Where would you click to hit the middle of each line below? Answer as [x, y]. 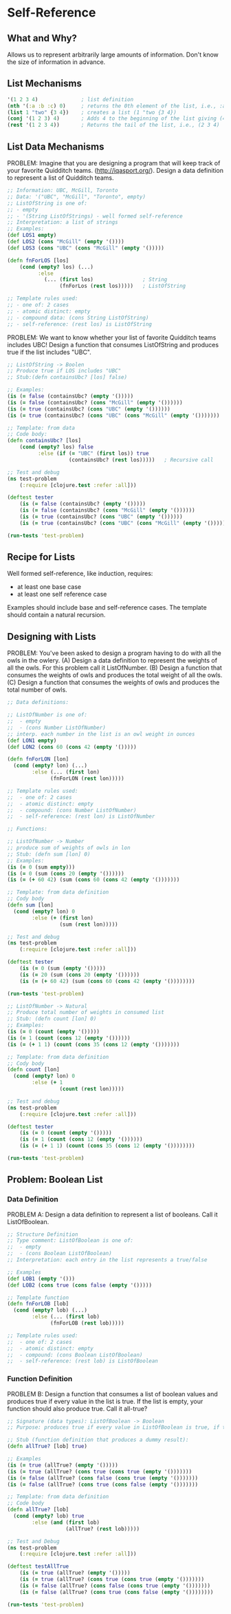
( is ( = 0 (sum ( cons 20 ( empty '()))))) [66, 873]
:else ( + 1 [47, 1083]
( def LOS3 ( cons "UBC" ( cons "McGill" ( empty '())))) [86, 248]
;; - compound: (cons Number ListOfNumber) [72, 810]
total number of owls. [37, 690]
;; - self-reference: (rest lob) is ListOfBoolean [82, 1361]
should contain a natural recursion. [56, 615]
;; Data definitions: [38, 703]
